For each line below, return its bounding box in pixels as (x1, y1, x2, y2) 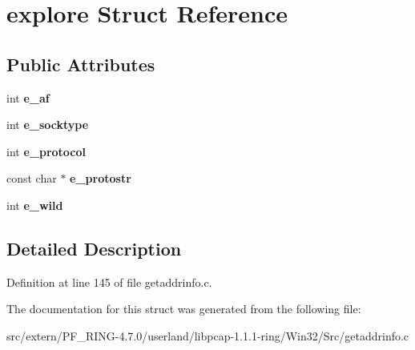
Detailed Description (6, 235, 182, 260)
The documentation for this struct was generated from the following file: (6, 300, 361, 317)
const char (6, 170, 57, 187)
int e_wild (6, 196, 63, 213)
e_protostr (70, 170, 131, 187)
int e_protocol (6, 143, 87, 159)
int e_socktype (6, 116, 89, 133)
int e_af (6, 89, 50, 106)
